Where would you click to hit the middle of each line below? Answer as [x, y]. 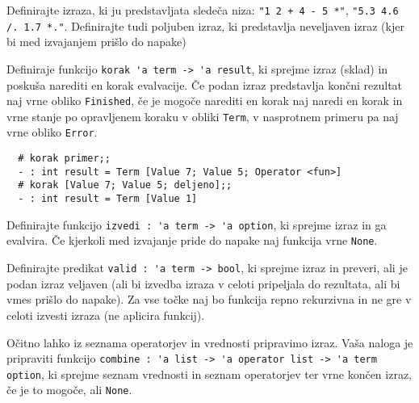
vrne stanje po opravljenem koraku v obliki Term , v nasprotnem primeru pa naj [203, 116]
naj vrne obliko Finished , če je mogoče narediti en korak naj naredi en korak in [205, 101]
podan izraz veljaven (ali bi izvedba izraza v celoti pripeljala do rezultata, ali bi [203, 283]
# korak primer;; [64, 159]
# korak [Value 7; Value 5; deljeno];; [125, 185]
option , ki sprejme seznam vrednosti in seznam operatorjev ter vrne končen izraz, [209, 374]
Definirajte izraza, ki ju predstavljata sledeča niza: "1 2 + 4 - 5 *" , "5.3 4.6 [203, 10]
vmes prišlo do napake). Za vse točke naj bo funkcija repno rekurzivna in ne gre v [209, 299]
